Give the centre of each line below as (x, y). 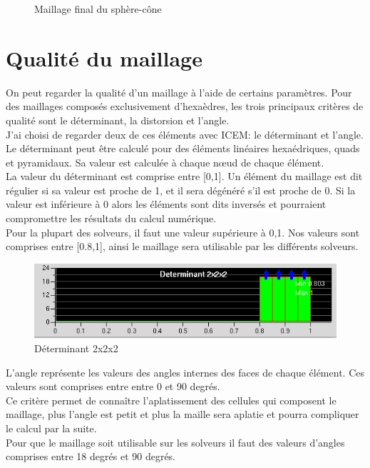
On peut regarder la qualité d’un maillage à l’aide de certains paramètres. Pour (179, 92)
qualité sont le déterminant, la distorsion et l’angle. (118, 120)
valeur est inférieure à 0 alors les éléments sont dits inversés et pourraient (166, 204)
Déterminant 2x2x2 (76, 348)
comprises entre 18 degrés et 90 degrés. (91, 456)
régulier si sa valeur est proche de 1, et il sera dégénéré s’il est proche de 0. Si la (181, 190)
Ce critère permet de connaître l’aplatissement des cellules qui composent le (171, 400)
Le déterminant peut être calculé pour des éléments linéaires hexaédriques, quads (183, 148)
